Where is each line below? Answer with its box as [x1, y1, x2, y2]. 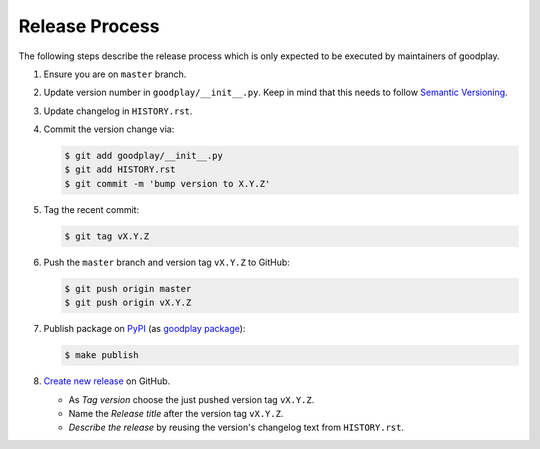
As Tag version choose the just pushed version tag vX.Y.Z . [68, 393, 315, 405]
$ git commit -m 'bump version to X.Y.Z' [64, 178, 271, 189]
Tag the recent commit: [43, 203, 140, 215]
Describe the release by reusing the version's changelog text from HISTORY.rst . [68, 421, 405, 434]
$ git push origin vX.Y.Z [64, 297, 192, 309]
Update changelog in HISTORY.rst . [43, 105, 193, 117]
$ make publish [64, 350, 139, 361]
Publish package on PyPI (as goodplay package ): [43, 323, 246, 335]
